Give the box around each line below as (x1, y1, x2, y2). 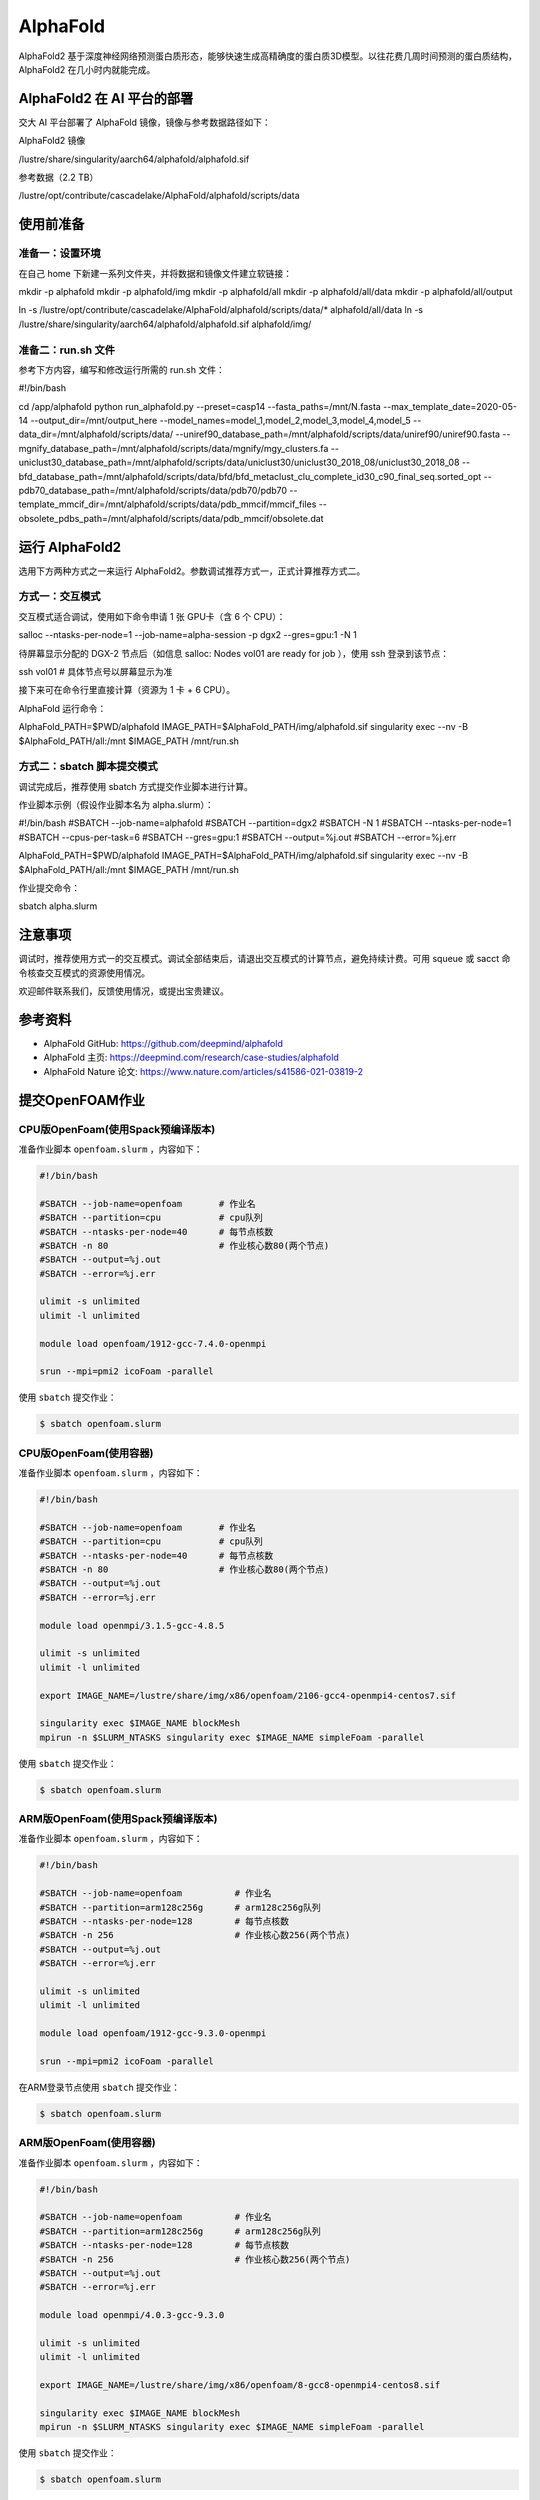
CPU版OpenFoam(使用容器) (18, 1446, 154, 1460)
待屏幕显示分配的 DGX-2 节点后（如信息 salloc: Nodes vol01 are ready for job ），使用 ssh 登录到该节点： (18, 647, 450, 659)
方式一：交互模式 (18, 590, 101, 604)
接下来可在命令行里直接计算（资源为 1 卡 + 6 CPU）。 (18, 684, 235, 696)
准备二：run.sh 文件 (18, 343, 115, 357)
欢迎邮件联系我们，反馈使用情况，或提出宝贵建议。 (18, 985, 229, 997)
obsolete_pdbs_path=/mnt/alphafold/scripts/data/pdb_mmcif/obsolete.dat (18, 512, 324, 524)
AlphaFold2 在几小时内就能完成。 (18, 63, 156, 75)
